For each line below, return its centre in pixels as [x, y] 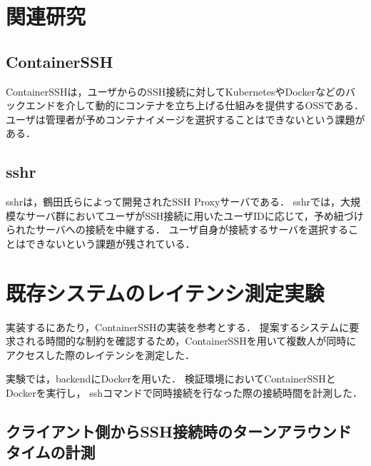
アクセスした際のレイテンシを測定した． [101, 354]
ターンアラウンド [292, 431]
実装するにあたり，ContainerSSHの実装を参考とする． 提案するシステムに [178, 326]
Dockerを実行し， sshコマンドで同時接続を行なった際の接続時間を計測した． [184, 393]
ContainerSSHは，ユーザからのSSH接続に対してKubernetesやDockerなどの [176, 91]
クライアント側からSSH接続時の [119, 431]
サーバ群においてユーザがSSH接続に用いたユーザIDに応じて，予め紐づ [189, 215]
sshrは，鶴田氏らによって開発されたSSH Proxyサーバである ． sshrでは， [173, 202]
